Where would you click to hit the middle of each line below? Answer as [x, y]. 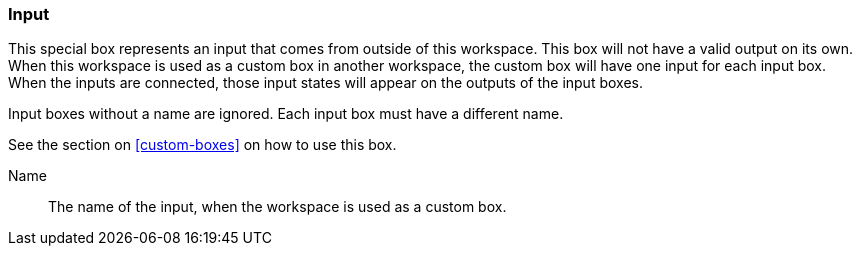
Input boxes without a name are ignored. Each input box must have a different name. [286, 114]
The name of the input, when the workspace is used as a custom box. [277, 207]
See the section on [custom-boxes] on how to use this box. [202, 145]
